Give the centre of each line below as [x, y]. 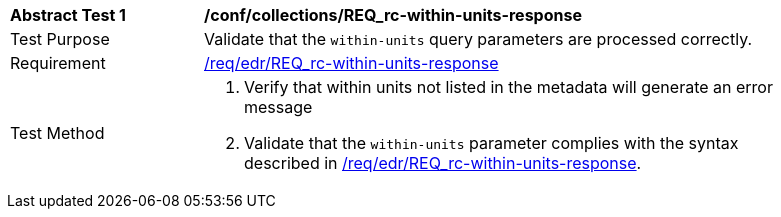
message [278, 107]
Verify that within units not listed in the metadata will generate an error [508, 87]
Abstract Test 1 [68, 15]
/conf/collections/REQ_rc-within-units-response [393, 15]
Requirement [58, 63]
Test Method [57, 133]
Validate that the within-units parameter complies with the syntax [491, 143]
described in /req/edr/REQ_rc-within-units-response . [443, 163]
